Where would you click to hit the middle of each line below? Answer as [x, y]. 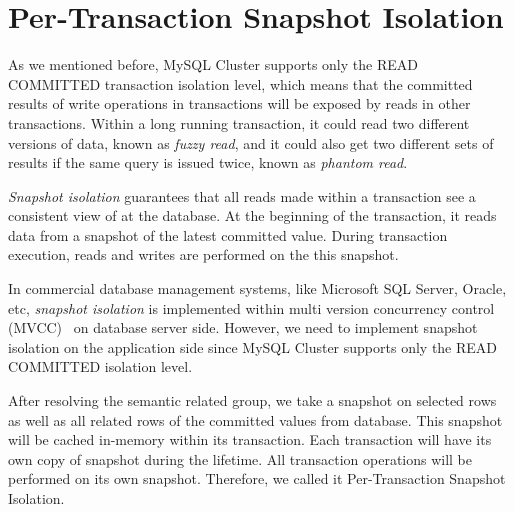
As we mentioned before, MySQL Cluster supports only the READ [213, 64]
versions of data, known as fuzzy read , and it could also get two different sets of [251, 142]
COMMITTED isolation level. [100, 366]
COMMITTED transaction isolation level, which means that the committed [240, 83]
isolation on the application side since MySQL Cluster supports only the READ [253, 346]
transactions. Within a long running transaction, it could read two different [239, 122]
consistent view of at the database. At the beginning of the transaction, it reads [252, 215]
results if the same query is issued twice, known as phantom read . [208, 162]
